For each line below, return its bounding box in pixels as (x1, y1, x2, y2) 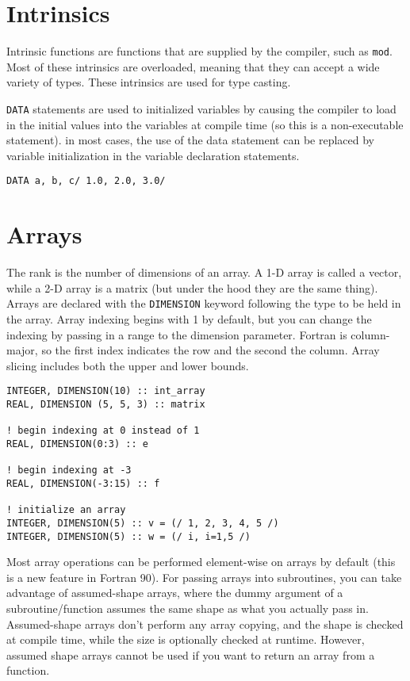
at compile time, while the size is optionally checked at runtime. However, (6, 631, 365, 648)
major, (6, 342, 38, 358)
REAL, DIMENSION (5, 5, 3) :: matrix (6, 399, 205, 411)
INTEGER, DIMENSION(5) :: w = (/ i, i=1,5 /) (6, 530, 251, 542)
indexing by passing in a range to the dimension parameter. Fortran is (6, 326, 347, 342)
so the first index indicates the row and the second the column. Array (41, 342, 380, 358)
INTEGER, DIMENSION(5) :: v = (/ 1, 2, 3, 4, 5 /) (6, 517, 279, 529)
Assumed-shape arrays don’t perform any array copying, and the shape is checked (6, 615, 404, 632)
